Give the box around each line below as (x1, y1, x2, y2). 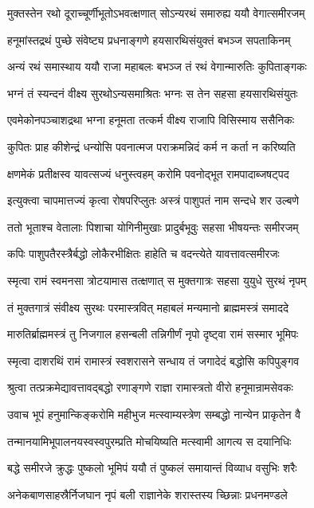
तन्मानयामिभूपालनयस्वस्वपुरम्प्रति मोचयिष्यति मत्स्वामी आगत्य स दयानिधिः (7, 432, 292, 449)
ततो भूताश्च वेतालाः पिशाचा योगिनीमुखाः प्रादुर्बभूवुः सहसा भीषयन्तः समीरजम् (7, 218, 299, 235)
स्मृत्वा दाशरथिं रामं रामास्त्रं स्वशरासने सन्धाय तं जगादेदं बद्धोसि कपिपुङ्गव (7, 352, 300, 369)
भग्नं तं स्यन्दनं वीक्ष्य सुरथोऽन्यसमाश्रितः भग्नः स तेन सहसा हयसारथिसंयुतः (7, 84, 298, 101)
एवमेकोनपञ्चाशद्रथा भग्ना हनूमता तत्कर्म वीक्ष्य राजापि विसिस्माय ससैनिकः (7, 111, 295, 128)
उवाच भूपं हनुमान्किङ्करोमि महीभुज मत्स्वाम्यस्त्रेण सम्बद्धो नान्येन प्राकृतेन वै (7, 405, 301, 422)
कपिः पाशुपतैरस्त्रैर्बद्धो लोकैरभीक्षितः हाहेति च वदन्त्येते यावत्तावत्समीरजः (7, 245, 280, 262)
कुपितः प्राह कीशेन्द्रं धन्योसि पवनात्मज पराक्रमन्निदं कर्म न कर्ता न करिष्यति (7, 138, 296, 154)
